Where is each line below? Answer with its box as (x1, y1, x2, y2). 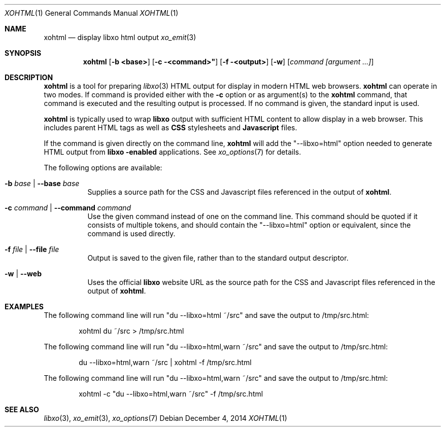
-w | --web (5, 269, 42, 278)
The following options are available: (44, 163, 162, 172)
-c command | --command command (5, 203, 131, 212)
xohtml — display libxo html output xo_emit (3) (44, 33, 196, 42)
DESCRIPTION (5, 73, 53, 82)
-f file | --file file (5, 245, 59, 254)
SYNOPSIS (5, 49, 42, 57)
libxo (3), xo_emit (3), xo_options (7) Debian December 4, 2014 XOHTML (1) (44, 414, 287, 422)
